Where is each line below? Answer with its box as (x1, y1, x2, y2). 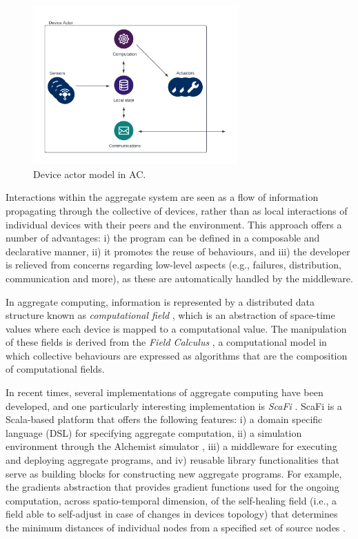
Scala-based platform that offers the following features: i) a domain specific (6, 412, 323, 427)
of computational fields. (6, 362, 105, 376)
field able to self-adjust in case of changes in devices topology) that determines (6, 507, 338, 521)
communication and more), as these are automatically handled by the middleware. (6, 271, 353, 285)
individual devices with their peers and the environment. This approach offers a (6, 217, 342, 231)
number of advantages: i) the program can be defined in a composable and (6, 231, 320, 245)
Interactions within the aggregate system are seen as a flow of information (6, 190, 319, 204)
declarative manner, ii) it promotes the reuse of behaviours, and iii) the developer (6, 244, 350, 258)
